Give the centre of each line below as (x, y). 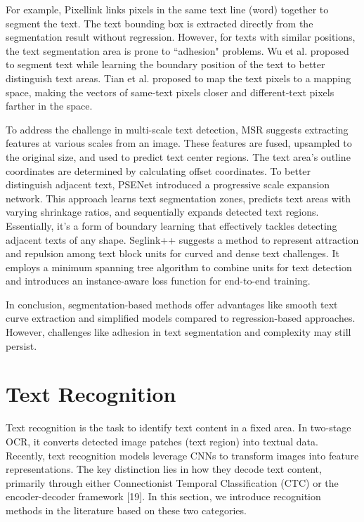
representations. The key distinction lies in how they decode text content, (164, 469)
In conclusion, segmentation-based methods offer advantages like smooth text (172, 304)
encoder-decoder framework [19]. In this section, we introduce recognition (163, 496)
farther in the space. (49, 106)
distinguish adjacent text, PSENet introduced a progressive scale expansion (168, 184)
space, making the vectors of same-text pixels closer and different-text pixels (170, 92)
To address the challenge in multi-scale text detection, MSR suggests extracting (177, 129)
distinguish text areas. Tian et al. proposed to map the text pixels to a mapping (178, 78)
